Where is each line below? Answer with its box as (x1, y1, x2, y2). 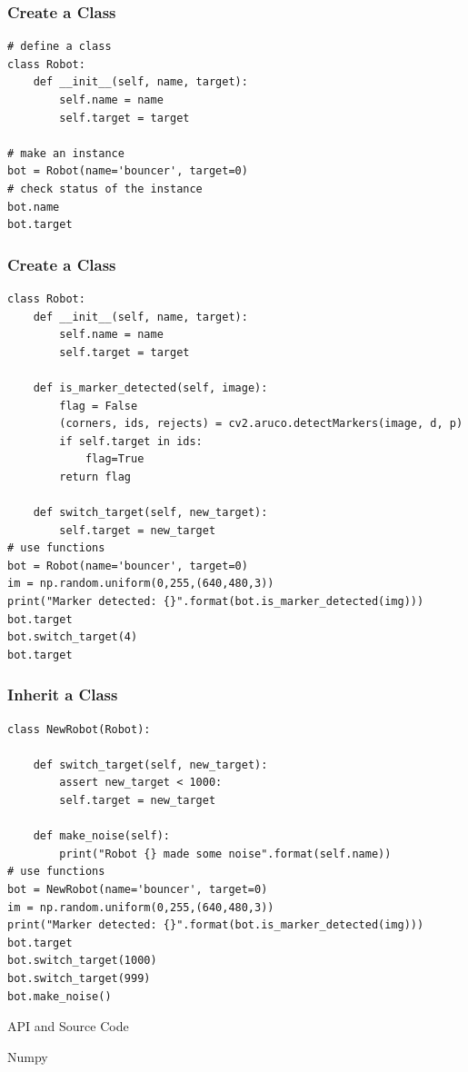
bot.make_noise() (7, 989, 112, 1003)
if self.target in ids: (59, 434, 203, 448)
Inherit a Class (7, 683, 118, 706)
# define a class (7, 40, 112, 54)
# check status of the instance (7, 182, 203, 195)
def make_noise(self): (33, 829, 170, 843)
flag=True (85, 452, 144, 466)
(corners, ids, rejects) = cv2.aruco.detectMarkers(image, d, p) (59, 417, 463, 431)
